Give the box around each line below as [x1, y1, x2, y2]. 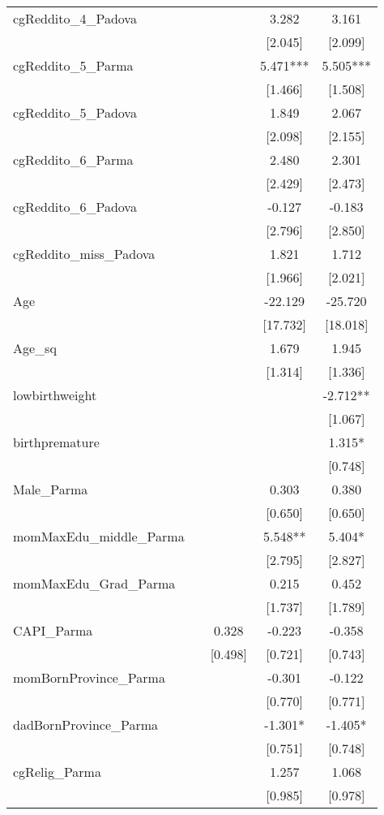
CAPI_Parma [13, 621, 93, 640]
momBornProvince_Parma [13, 668, 165, 687]
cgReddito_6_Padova [13, 197, 137, 216]
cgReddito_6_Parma [13, 150, 134, 169]
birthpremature [13, 433, 100, 451]
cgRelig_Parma [13, 762, 101, 781]
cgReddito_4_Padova [13, 9, 137, 28]
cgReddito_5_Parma [13, 56, 134, 75]
